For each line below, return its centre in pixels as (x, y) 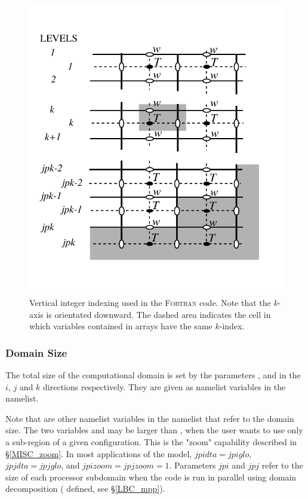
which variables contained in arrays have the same (121, 326)
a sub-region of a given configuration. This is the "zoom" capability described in (151, 441)
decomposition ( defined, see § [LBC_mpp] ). (85, 489)
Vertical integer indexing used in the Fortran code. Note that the (150, 302)
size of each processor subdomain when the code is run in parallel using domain (151, 477)
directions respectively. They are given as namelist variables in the (164, 386)
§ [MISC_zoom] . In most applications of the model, (99, 453)
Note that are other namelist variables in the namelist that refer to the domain (150, 418)
